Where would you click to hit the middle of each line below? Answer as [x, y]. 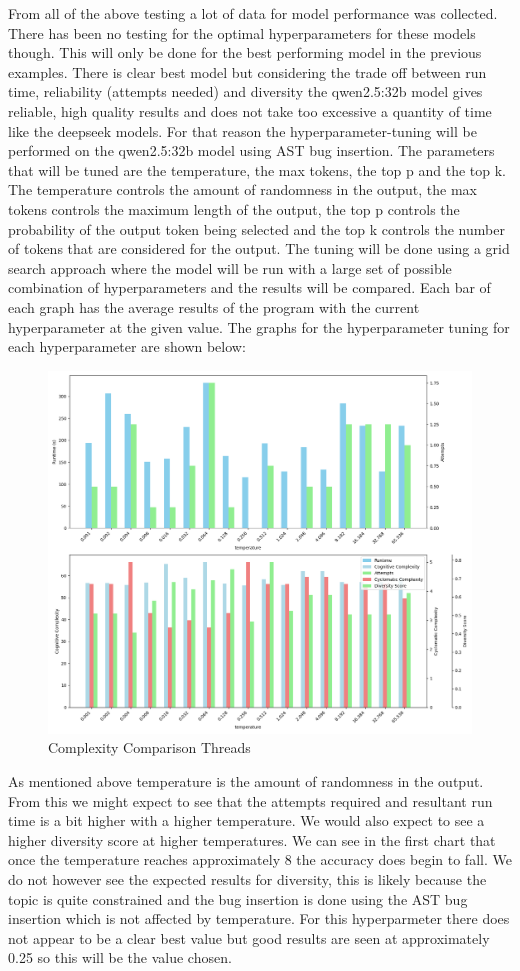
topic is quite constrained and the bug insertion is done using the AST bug [238, 898]
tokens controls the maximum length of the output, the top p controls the [234, 208]
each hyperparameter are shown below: [127, 346]
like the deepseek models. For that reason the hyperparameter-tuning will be [242, 130]
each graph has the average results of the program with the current [214, 306]
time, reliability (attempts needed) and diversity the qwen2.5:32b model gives [245, 91]
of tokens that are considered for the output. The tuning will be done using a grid [259, 248]
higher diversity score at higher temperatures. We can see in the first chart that [252, 839]
